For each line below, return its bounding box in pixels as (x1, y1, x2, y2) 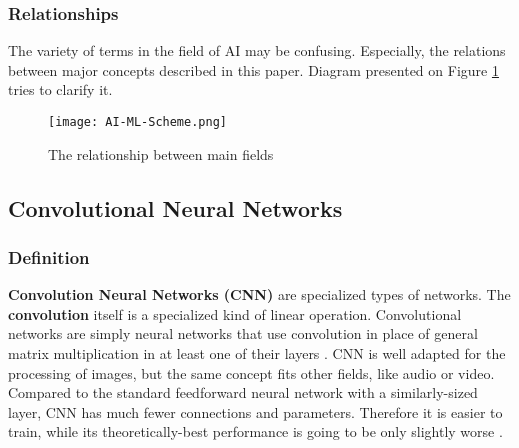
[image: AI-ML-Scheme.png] (48, 115, 227, 129)
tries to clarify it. (8, 79, 113, 100)
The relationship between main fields (48, 143, 274, 164)
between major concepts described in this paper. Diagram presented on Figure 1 (8, 59, 499, 80)
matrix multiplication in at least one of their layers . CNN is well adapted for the (8, 343, 506, 364)
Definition (8, 244, 90, 269)
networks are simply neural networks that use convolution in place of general (8, 323, 478, 344)
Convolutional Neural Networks (8, 192, 343, 223)
